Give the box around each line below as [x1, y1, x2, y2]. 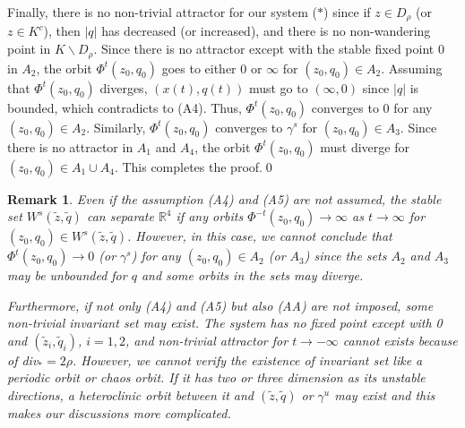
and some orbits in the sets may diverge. [141, 266, 364, 285]
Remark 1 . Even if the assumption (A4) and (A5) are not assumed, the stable [7, 189, 442, 208]
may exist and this [334, 386, 435, 405]
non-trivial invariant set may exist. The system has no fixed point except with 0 [7, 313, 443, 332]
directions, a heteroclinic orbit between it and [7, 386, 254, 405]
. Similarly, [86, 117, 146, 136]
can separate [86, 207, 154, 226]
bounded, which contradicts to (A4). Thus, [7, 98, 242, 116]
